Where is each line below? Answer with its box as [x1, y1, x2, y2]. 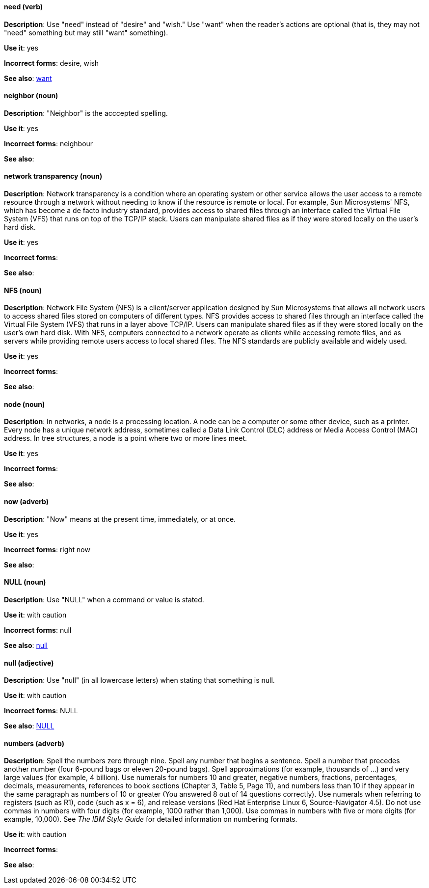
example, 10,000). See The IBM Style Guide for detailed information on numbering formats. [4, 815, 297, 824]
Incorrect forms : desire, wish [4, 58, 99, 67]
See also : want [4, 74, 52, 82]
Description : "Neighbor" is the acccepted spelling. [4, 108, 168, 117]
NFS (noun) [4, 286, 42, 295]
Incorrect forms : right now [4, 545, 90, 554]
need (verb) [4, 2, 43, 11]
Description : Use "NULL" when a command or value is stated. [4, 595, 204, 604]
